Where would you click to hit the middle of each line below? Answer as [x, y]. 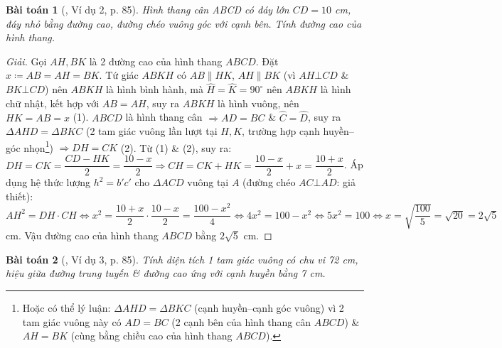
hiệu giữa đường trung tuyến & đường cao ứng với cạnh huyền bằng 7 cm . [166, 273]
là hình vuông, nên [258, 103]
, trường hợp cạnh [281, 131]
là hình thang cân [164, 117]
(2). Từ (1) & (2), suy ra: [176, 147]
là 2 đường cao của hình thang [156, 61]
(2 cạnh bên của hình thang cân [241, 321]
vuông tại [208, 182]
